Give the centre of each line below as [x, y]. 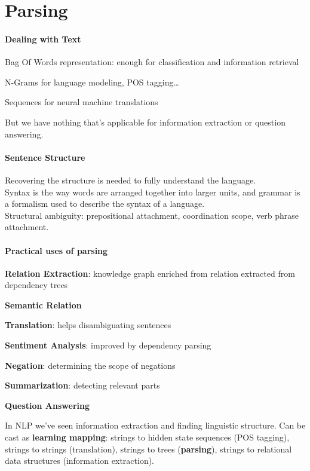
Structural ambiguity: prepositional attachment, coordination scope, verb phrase [152, 215]
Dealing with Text [43, 39]
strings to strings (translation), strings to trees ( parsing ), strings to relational [148, 449]
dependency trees [36, 285]
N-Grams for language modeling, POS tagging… [92, 82]
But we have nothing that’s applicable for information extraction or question [145, 122]
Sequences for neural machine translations [82, 102]
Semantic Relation [43, 305]
